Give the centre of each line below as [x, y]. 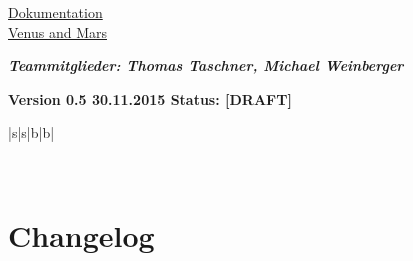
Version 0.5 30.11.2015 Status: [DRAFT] [150, 98]
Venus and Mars [57, 31]
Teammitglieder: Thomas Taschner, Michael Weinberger [206, 65]
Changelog [81, 234]
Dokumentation [55, 12]
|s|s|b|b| [31, 132]
